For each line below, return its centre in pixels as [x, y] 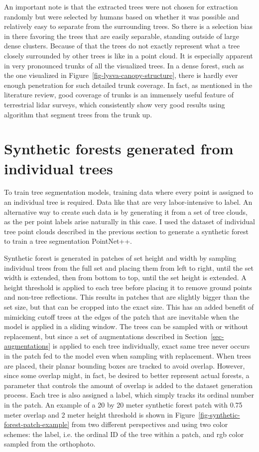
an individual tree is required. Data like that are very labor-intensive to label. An [128, 202]
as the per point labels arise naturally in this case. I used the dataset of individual [129, 222]
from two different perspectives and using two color [150, 424]
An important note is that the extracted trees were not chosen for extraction [121, 6]
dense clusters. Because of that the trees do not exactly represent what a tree [122, 46]
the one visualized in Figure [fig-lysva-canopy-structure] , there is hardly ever [121, 75]
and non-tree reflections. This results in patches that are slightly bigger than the [127, 297]
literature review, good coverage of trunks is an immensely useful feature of [119, 95]
